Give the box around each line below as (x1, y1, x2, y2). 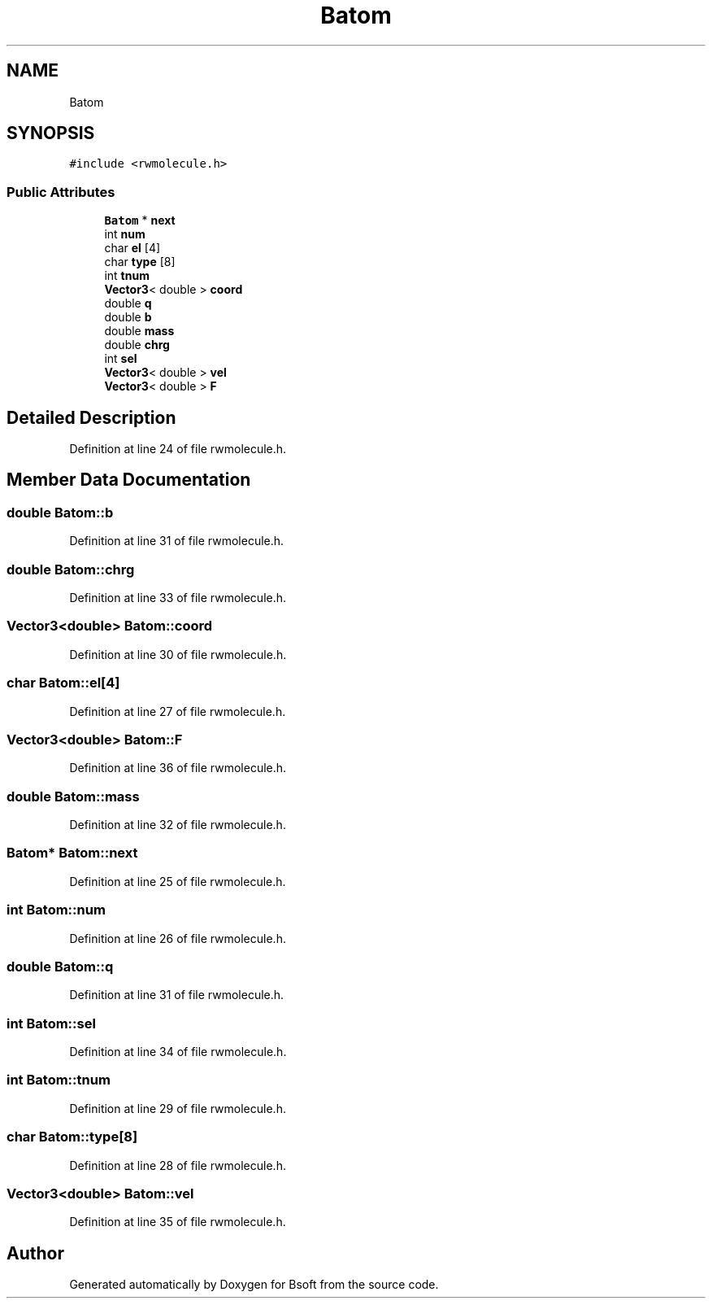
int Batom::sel (7, 1015, 96, 1032)
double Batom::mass (7, 788, 140, 805)
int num (104, 227, 145, 242)
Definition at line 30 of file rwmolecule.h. (69, 647, 287, 661)
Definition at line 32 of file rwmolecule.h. (69, 818, 286, 831)
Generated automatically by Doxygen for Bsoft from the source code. (69, 1277, 439, 1292)
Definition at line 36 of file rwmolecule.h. (69, 761, 287, 775)
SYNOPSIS (7, 123, 95, 144)
